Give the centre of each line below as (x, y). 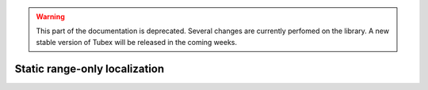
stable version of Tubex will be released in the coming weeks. (137, 42)
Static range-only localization (90, 68)
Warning (50, 17)
